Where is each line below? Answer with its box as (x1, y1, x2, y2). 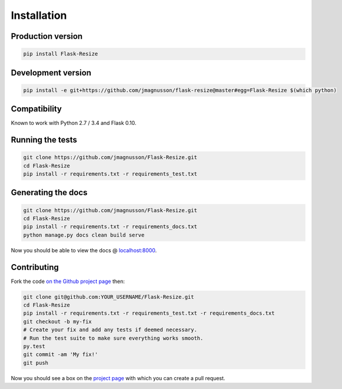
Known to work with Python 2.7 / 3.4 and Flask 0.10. (11, 120, 137, 127)
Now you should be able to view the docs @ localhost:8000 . (11, 246, 157, 253)
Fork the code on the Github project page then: (11, 278, 125, 285)
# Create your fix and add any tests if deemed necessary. (23, 327, 197, 333)
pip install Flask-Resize (23, 51, 98, 57)
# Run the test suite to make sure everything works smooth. (23, 335, 204, 341)
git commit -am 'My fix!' (23, 351, 98, 358)
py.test (23, 343, 45, 350)
